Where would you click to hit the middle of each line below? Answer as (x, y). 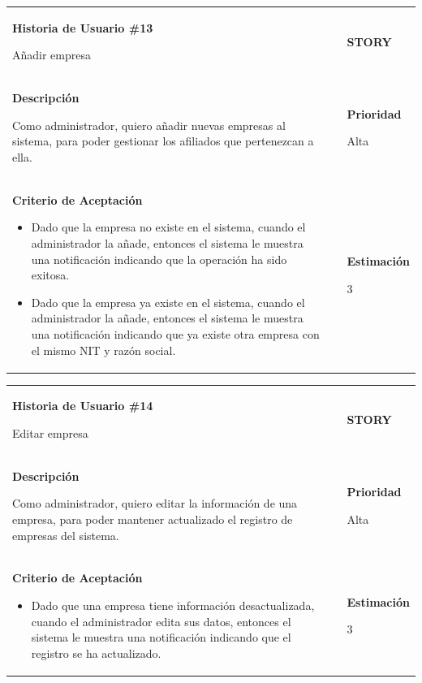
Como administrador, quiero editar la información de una (155, 503)
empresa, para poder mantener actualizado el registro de (153, 519)
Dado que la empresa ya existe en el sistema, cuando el (168, 302)
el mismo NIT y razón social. (103, 350)
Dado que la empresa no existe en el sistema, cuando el (168, 227)
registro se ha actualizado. (96, 653)
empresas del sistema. (66, 535)
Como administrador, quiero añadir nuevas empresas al (149, 125)
